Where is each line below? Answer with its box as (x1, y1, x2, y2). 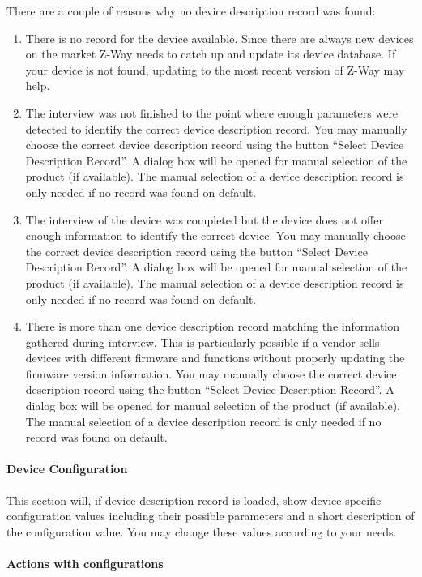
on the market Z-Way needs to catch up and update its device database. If (25, 45, 396, 62)
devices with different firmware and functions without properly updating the (25, 349, 405, 366)
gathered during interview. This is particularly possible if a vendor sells (25, 333, 380, 350)
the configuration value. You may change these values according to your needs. (6, 523, 397, 540)
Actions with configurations (6, 555, 164, 572)
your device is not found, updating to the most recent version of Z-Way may (25, 61, 405, 78)
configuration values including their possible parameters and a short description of (6, 507, 415, 524)
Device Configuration (6, 460, 128, 477)
